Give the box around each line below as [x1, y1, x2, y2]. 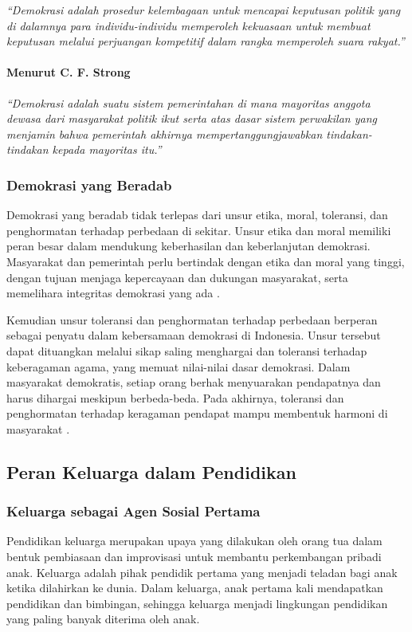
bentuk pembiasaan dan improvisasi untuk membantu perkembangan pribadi [6, 548, 382, 565]
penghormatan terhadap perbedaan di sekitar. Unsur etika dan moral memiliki [6, 222, 391, 238]
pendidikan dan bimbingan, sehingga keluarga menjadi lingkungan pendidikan [6, 595, 388, 611]
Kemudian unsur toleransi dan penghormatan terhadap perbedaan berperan [6, 311, 378, 328]
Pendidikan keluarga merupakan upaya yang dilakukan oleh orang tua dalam [6, 532, 383, 549]
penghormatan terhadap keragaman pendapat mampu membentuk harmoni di [6, 405, 388, 422]
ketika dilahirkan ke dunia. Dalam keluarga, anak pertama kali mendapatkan [6, 579, 383, 596]
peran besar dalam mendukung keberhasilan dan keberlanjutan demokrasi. [6, 237, 371, 254]
